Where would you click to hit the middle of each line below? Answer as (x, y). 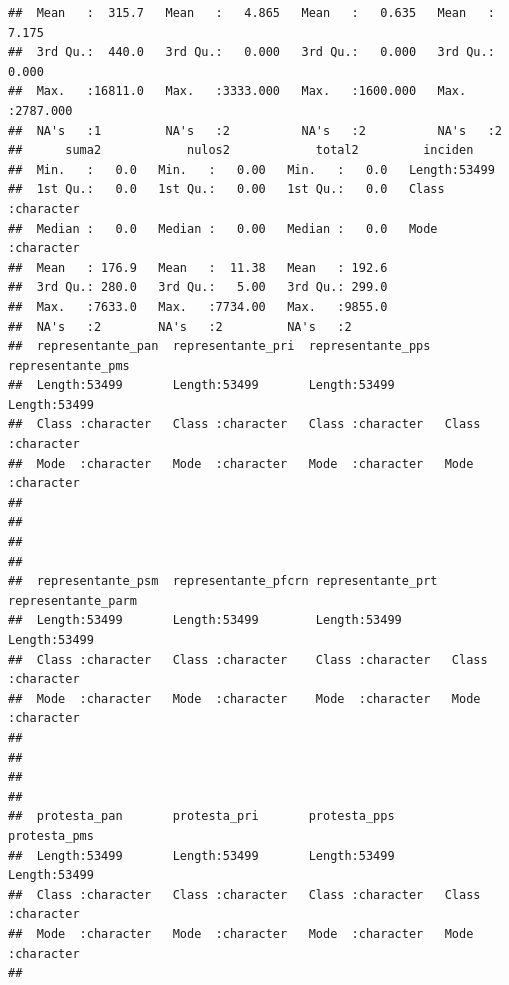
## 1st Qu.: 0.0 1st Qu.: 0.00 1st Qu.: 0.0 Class (226, 189)
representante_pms (69, 365)
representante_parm (72, 600)
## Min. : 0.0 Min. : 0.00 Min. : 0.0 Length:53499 (251, 169)
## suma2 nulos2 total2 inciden (241, 150)
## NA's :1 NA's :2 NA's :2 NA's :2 (255, 130)
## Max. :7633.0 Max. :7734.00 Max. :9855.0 (198, 306)
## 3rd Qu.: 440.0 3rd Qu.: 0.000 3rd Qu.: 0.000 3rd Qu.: (251, 52)
